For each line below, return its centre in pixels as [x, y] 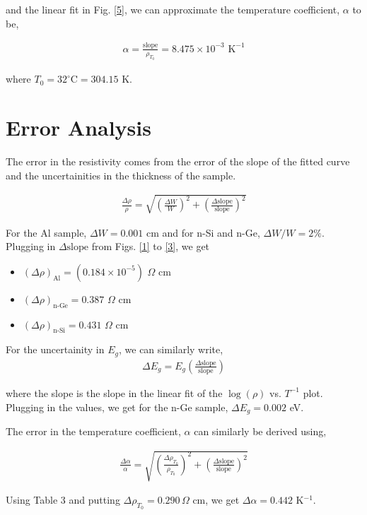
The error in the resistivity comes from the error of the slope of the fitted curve [178, 161]
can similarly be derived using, [260, 431]
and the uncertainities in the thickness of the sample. [121, 175]
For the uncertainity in [55, 349]
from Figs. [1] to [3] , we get [151, 246]
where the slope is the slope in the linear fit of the [114, 392]
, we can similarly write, [171, 349]
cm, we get [216, 500]
